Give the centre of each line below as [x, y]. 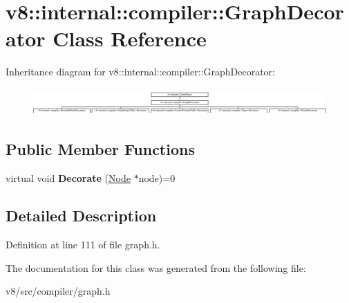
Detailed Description [81, 215]
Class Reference [130, 38]
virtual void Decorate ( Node [68, 178]
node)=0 [157, 178]
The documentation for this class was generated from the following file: [156, 267]
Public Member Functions [100, 149]
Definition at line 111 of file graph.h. [83, 245]
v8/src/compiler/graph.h [58, 291]
